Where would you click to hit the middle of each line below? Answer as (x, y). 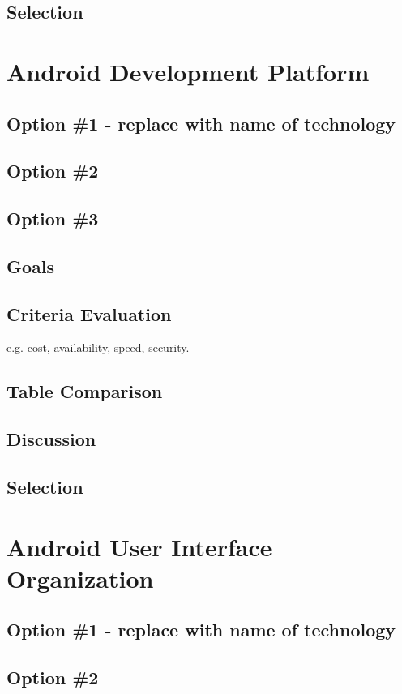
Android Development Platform (188, 71)
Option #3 (53, 218)
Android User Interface (139, 546)
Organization (80, 578)
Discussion (51, 439)
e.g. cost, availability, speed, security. (98, 347)
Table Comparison (85, 391)
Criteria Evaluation (89, 313)
